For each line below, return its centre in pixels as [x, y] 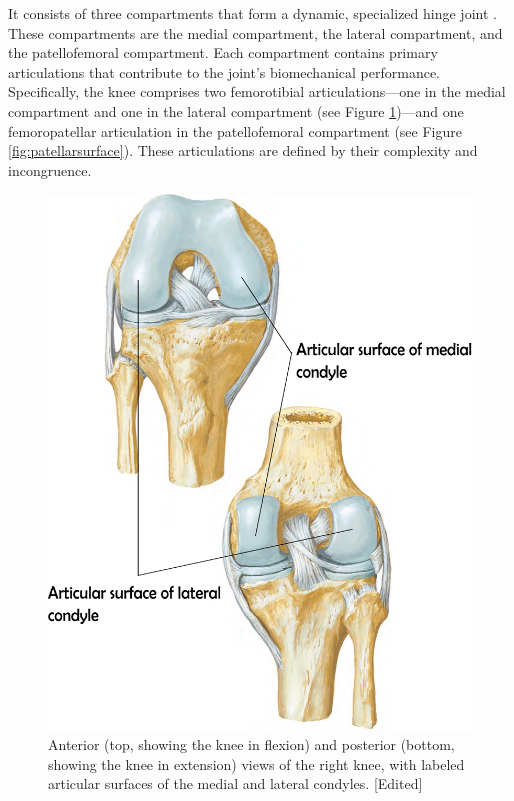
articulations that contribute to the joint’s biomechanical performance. [224, 71]
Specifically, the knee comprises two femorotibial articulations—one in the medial [257, 91]
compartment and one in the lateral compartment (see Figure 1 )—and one [236, 110]
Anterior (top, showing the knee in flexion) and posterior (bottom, [251, 743]
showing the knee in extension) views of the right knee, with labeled [256, 763]
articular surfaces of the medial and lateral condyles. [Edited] [235, 783]
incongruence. [50, 169]
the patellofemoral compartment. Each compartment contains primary [223, 52]
